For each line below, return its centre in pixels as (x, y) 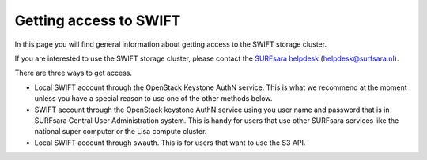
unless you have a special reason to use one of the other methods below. (153, 99)
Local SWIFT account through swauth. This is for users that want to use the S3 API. (170, 143)
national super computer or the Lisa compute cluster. (121, 132)
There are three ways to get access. (73, 73)
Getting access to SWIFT (98, 20)
